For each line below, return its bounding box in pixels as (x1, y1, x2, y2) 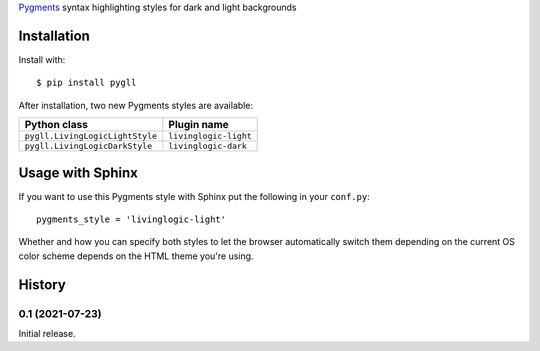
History (18, 276, 67, 293)
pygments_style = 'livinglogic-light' (36, 213, 227, 225)
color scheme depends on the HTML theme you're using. (18, 250, 254, 262)
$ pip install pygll (36, 77, 137, 89)
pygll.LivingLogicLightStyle (24, 131, 158, 142)
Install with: (18, 53, 66, 65)
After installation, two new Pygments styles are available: (18, 99, 254, 111)
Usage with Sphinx (18, 164, 139, 181)
